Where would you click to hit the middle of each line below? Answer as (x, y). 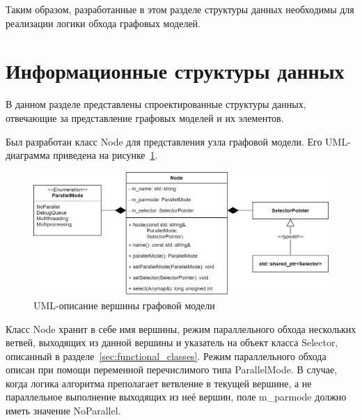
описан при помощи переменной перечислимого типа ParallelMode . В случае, (172, 370)
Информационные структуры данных (175, 71)
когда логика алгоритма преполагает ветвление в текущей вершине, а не (159, 383)
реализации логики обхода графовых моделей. (103, 23)
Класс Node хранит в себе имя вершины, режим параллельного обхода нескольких (181, 328)
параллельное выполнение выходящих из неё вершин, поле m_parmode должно (176, 397)
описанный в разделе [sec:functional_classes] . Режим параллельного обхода (166, 356)
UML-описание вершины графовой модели (124, 305)
